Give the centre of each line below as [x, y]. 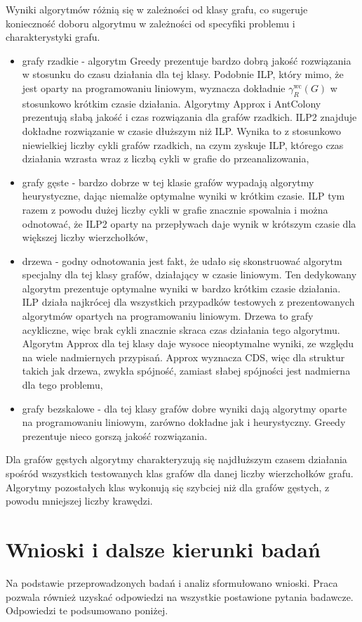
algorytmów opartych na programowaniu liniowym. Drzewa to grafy [168, 316]
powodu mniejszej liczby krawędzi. [79, 501]
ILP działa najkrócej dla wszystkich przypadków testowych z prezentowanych [188, 302]
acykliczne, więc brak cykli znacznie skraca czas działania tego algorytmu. [181, 329]
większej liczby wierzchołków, [85, 237]
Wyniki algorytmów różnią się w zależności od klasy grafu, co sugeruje [157, 9]
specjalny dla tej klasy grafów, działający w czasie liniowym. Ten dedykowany [189, 274]
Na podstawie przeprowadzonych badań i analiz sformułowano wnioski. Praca [172, 582]
